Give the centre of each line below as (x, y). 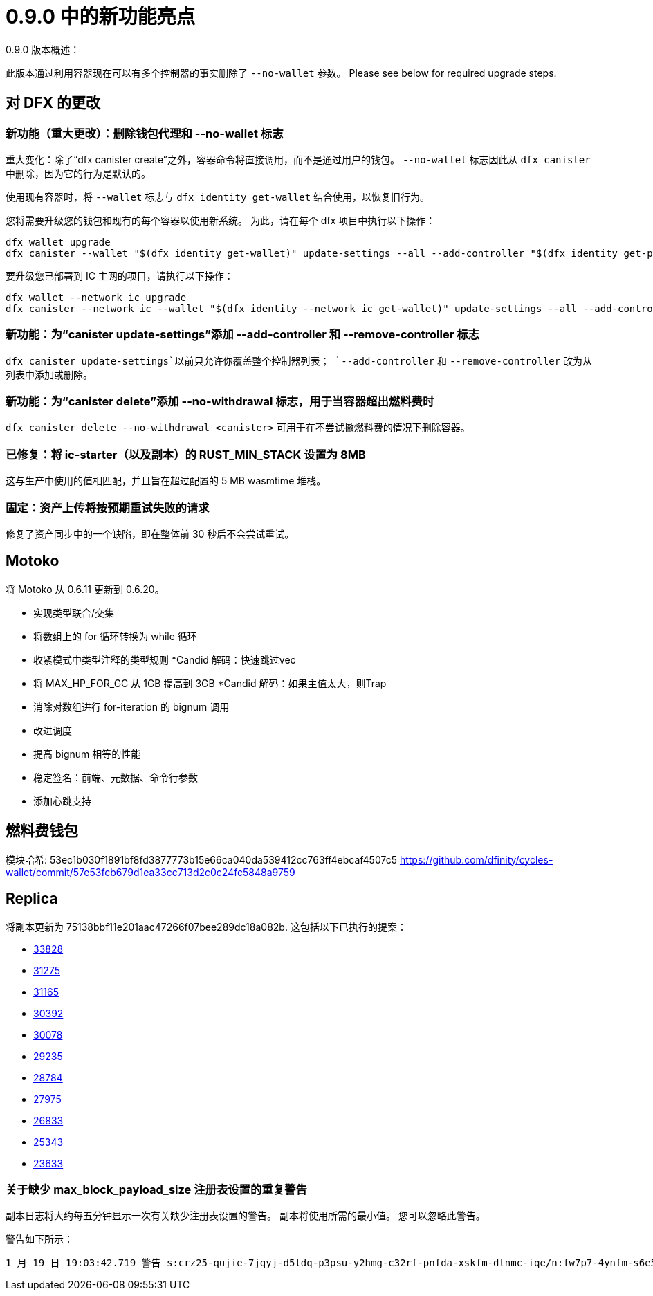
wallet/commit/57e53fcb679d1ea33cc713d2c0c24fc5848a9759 (150, 872)
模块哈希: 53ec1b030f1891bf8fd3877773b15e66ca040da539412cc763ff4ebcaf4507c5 (201, 859)
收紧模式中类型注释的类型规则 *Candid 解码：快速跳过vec (165, 659)
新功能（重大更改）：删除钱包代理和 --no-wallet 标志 (145, 133)
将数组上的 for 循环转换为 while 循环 (115, 636)
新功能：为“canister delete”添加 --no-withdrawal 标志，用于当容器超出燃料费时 (220, 402)
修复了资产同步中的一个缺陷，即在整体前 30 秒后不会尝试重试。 (150, 533)
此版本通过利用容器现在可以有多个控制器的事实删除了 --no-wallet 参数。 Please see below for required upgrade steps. (281, 73)
